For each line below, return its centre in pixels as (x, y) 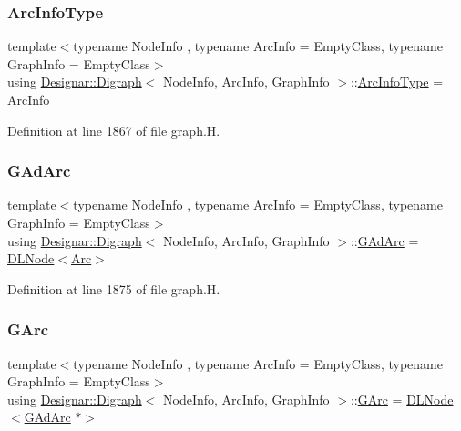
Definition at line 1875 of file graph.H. (114, 288)
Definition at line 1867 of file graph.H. (114, 130)
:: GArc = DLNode (402, 399)
